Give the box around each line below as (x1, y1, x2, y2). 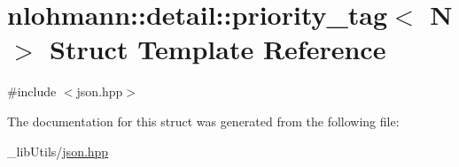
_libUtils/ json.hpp (7, 141, 109, 160)
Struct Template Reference (50, 31, 386, 67)
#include (7, 82, 57, 101)
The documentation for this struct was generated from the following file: (7, 111, 400, 130)
